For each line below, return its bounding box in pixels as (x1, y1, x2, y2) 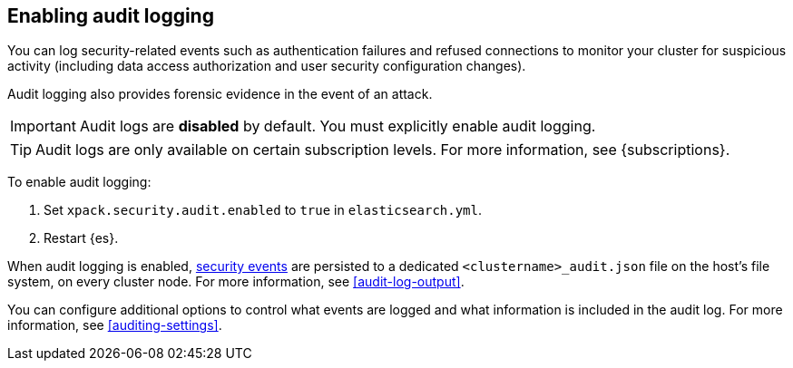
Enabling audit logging (7, 5, 214, 27)
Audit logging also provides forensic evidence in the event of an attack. (7, 86, 433, 102)
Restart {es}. (44, 230, 119, 247)
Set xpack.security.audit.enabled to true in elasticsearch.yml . (44, 202, 483, 218)
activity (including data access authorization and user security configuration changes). (7, 58, 526, 74)
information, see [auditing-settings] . (7, 317, 222, 334)
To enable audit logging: (7, 174, 152, 190)
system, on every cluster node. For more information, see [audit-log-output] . (7, 274, 465, 290)
